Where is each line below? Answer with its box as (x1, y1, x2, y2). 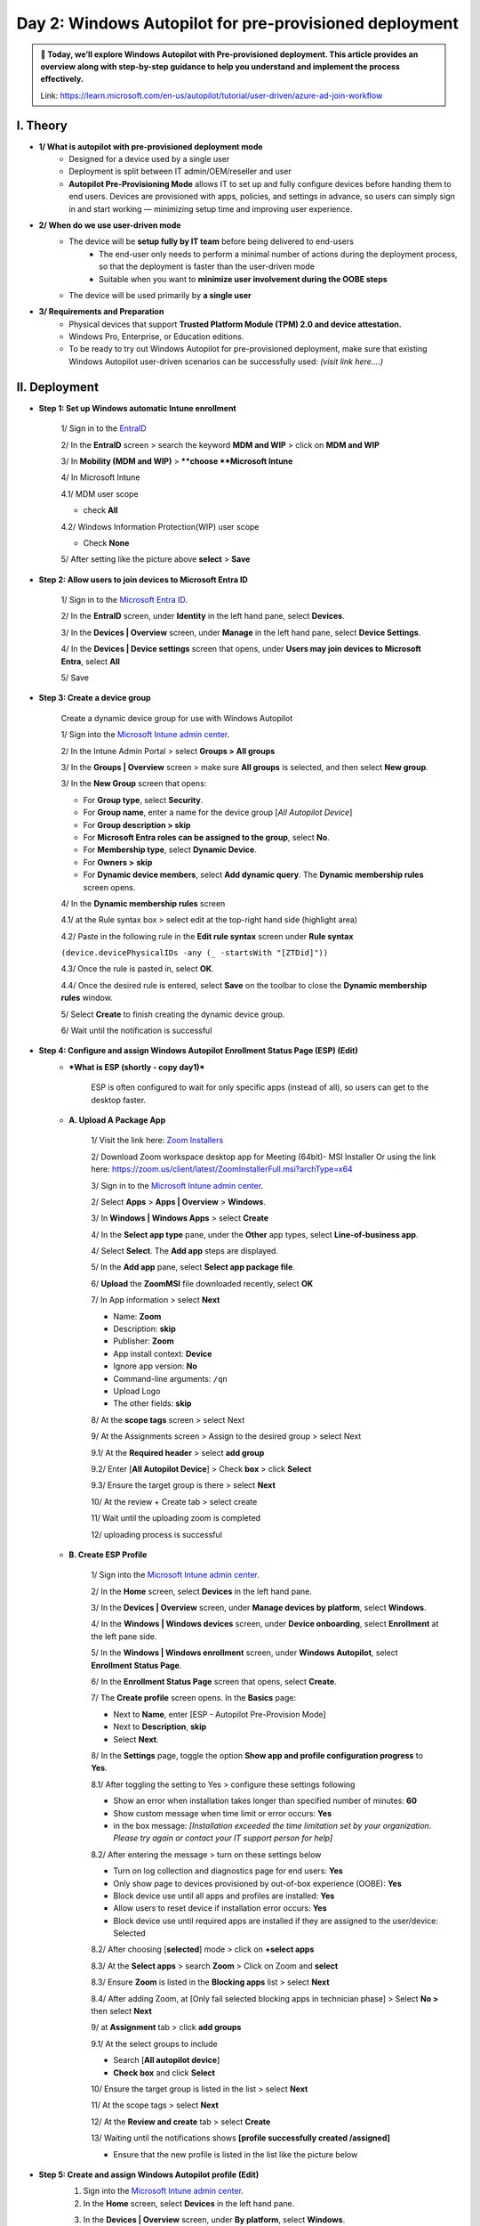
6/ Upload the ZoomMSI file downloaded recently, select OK (91, 1278, 314, 1288)
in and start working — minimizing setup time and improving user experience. (68, 203, 353, 214)
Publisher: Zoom (113, 1336, 174, 1346)
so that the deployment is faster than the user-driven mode (99, 261, 316, 272)
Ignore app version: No (113, 1361, 197, 1371)
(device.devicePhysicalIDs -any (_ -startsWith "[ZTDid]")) (60, 948, 329, 958)
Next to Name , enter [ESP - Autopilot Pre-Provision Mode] (113, 1709, 326, 1719)
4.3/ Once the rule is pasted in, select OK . (60, 963, 214, 974)
